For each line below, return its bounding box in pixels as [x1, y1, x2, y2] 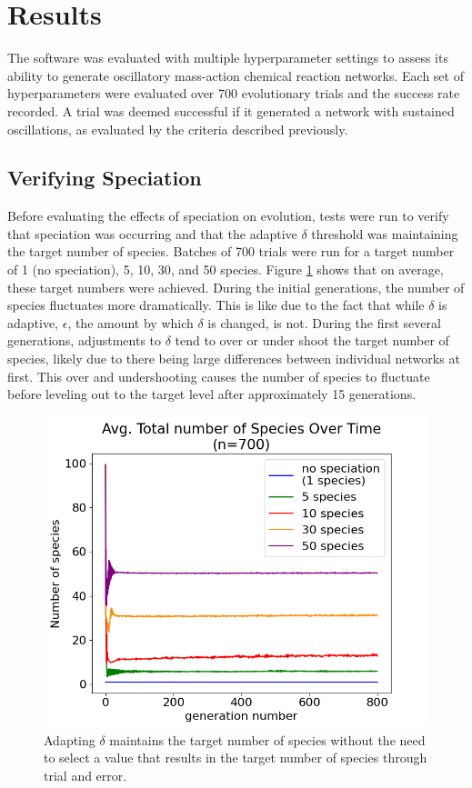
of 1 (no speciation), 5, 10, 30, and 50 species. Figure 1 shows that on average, [7, 260, 444, 279]
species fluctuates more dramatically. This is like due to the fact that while [7, 295, 425, 314]
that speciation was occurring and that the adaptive [7, 224, 297, 243]
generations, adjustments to [7, 331, 162, 350]
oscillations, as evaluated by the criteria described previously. [7, 119, 348, 138]
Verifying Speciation [7, 164, 202, 192]
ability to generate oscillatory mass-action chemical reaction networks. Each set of [7, 65, 464, 85]
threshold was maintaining [311, 224, 458, 243]
